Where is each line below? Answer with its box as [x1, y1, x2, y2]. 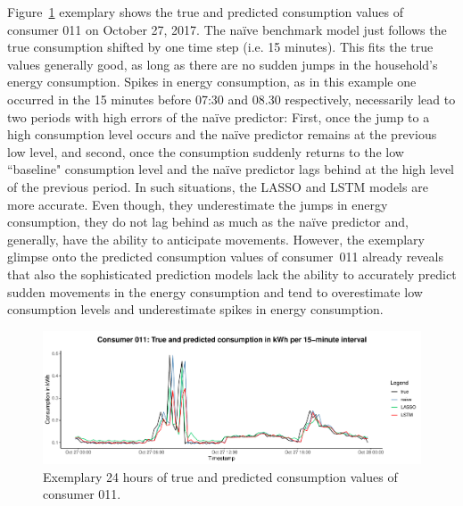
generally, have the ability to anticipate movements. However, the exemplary [7, 229, 425, 248]
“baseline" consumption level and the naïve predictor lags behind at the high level [7, 160, 455, 178]
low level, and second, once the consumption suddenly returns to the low [7, 142, 404, 161]
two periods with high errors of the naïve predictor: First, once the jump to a [7, 107, 430, 126]
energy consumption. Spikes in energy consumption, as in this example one [7, 72, 417, 91]
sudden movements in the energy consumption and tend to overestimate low [7, 282, 423, 301]
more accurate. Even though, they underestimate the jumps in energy [7, 195, 388, 213]
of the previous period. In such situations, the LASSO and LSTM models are [7, 177, 428, 195]
